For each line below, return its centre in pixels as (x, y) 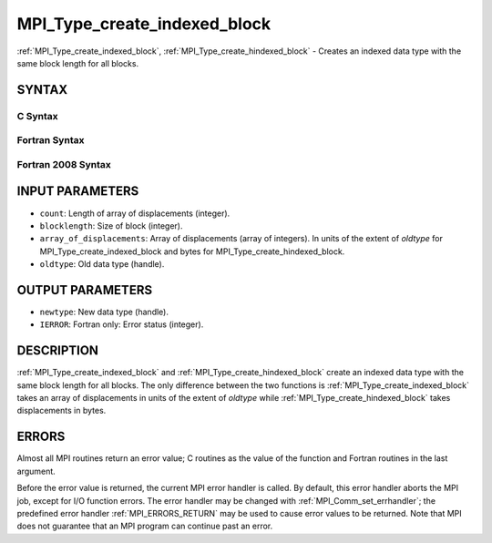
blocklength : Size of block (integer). (111, 225)
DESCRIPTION (58, 351)
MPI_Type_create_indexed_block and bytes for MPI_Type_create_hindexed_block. (192, 251)
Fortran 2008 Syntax (64, 164)
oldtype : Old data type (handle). (102, 264)
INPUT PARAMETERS (78, 191)
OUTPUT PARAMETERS (85, 290)
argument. (36, 471)
